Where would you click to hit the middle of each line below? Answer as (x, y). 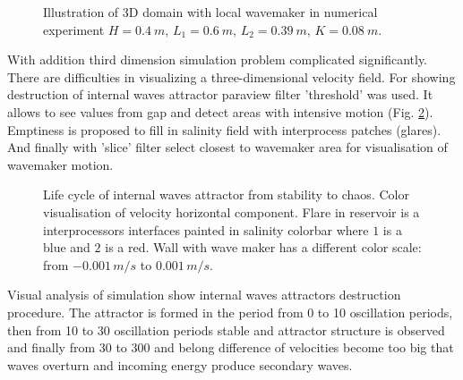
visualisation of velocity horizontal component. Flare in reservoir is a (231, 211)
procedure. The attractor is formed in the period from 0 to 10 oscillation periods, (230, 312)
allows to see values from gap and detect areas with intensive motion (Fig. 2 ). (220, 111)
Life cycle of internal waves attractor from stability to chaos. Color (226, 194)
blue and (67, 247)
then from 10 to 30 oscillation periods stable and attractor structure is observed (226, 329)
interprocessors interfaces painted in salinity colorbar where (206, 229)
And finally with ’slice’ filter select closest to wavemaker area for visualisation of (227, 147)
